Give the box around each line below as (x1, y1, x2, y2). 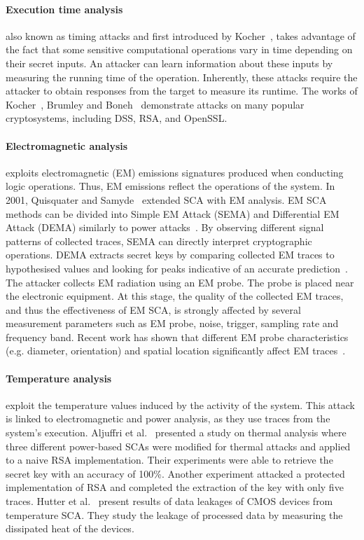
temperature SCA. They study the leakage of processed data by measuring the (6, 507, 343, 522)
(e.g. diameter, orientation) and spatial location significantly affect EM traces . (6, 343, 346, 358)
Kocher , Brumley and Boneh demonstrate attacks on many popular (6, 97, 304, 111)
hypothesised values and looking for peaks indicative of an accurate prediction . (6, 261, 348, 275)
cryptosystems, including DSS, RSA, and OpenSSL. (6, 111, 227, 125)
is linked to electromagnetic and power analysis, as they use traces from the (6, 411, 330, 426)
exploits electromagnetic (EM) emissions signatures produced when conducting (6, 165, 344, 179)
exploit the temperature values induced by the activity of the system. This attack (6, 397, 355, 412)
